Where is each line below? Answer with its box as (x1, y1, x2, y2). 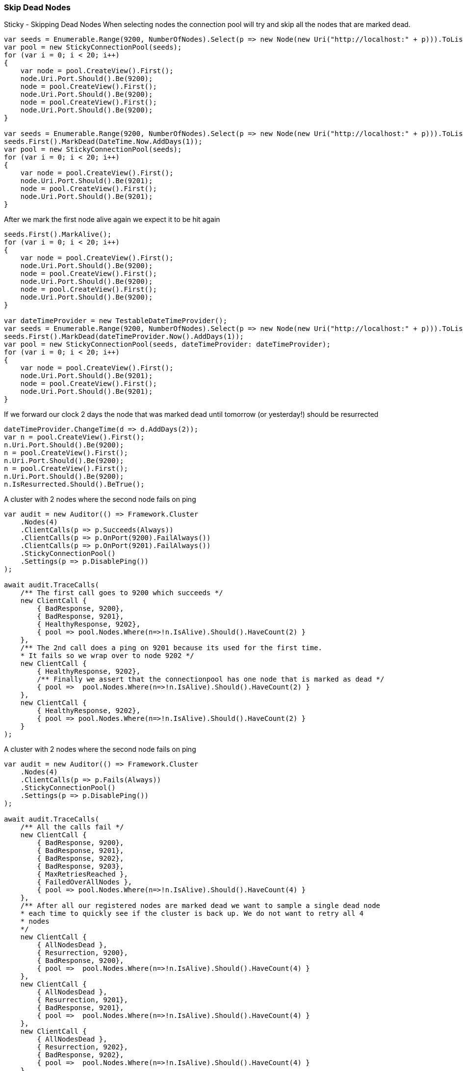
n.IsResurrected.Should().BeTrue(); (4, 480, 145, 489)
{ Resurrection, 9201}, (37, 996, 128, 1004)
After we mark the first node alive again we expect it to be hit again (4, 215, 220, 224)
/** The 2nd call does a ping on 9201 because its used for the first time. (20, 644, 323, 652)
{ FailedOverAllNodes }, (37, 878, 132, 886)
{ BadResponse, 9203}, (37, 862, 124, 871)
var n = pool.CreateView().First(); (4, 433, 145, 441)
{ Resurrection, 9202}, (37, 1043, 128, 1051)
